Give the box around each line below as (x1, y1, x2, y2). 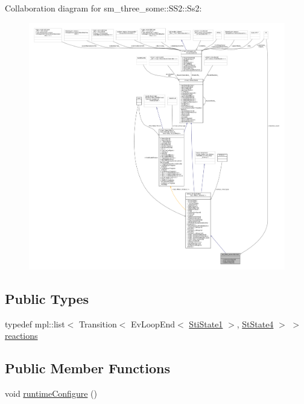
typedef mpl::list (5, 317, 65, 330)
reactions (5, 329, 38, 342)
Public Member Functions (5, 359, 170, 377)
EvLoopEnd (131, 317, 176, 330)
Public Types (5, 289, 89, 308)
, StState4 (236, 317, 274, 330)
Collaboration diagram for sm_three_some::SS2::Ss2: (5, 2, 202, 14)
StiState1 (189, 317, 223, 330)
